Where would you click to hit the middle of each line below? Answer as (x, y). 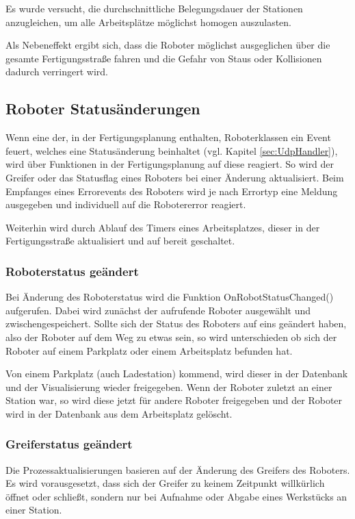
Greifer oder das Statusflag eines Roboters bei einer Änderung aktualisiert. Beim (175, 177)
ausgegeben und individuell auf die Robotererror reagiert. (126, 204)
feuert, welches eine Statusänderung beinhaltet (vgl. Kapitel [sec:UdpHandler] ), (172, 150)
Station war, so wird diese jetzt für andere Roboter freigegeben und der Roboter (174, 400)
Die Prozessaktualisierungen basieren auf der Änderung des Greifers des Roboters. (178, 469)
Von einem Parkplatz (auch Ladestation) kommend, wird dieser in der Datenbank (177, 374)
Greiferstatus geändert (69, 444)
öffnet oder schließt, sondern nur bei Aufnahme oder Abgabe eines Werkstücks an (176, 496)
